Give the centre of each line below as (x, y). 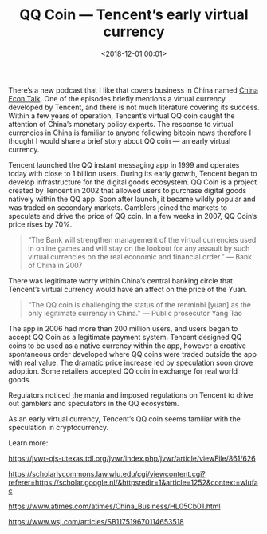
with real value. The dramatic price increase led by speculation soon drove (131, 362)
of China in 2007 (55, 265)
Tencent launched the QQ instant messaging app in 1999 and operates (124, 164)
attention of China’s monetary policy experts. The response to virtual (121, 124)
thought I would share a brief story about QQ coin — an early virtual (120, 140)
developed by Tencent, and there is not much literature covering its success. (134, 107)
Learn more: (28, 443)
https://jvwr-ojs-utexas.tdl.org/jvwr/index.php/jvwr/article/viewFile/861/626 (132, 458)
